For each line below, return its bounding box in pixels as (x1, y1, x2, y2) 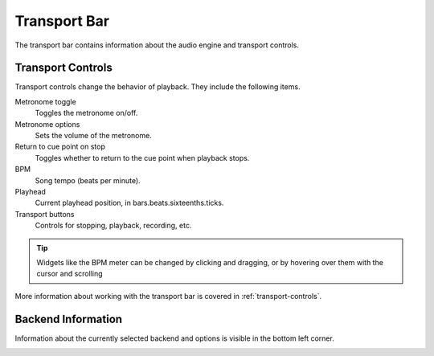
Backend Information (14, 312, 123, 325)
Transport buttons (14, 209, 75, 219)
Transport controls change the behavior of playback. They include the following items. (14, 82, 301, 92)
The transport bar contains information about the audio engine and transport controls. (14, 40, 299, 50)
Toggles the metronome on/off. (35, 108, 138, 118)
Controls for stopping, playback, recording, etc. (35, 221, 192, 231)
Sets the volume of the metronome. (35, 131, 152, 141)
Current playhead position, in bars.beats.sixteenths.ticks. (35, 198, 224, 208)
